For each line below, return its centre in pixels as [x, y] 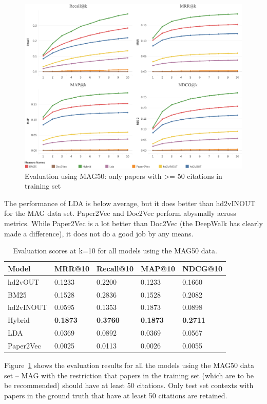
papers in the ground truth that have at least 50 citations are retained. [116, 395]
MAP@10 [158, 268]
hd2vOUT [24, 281]
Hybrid [19, 320]
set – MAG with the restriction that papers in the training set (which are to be [129, 375]
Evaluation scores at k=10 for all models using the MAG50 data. [115, 251]
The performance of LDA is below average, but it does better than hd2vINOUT [130, 203]
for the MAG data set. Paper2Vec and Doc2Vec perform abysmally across [120, 213]
